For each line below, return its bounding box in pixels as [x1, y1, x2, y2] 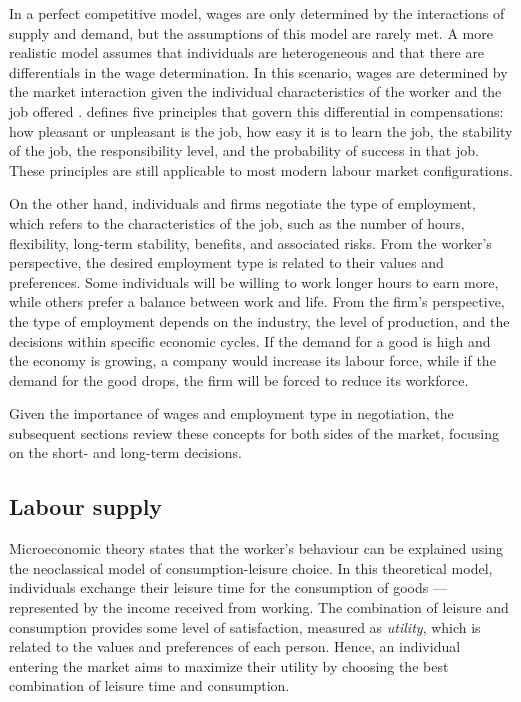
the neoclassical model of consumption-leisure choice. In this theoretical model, [9, 557, 493, 578]
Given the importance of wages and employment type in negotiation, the [9, 403, 454, 424]
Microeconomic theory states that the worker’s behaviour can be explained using [9, 538, 504, 559]
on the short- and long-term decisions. [9, 442, 242, 463]
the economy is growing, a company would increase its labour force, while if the [9, 350, 496, 371]
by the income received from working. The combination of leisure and [83, 597, 509, 618]
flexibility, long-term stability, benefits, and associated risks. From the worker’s [9, 232, 492, 253]
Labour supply [9, 491, 163, 522]
